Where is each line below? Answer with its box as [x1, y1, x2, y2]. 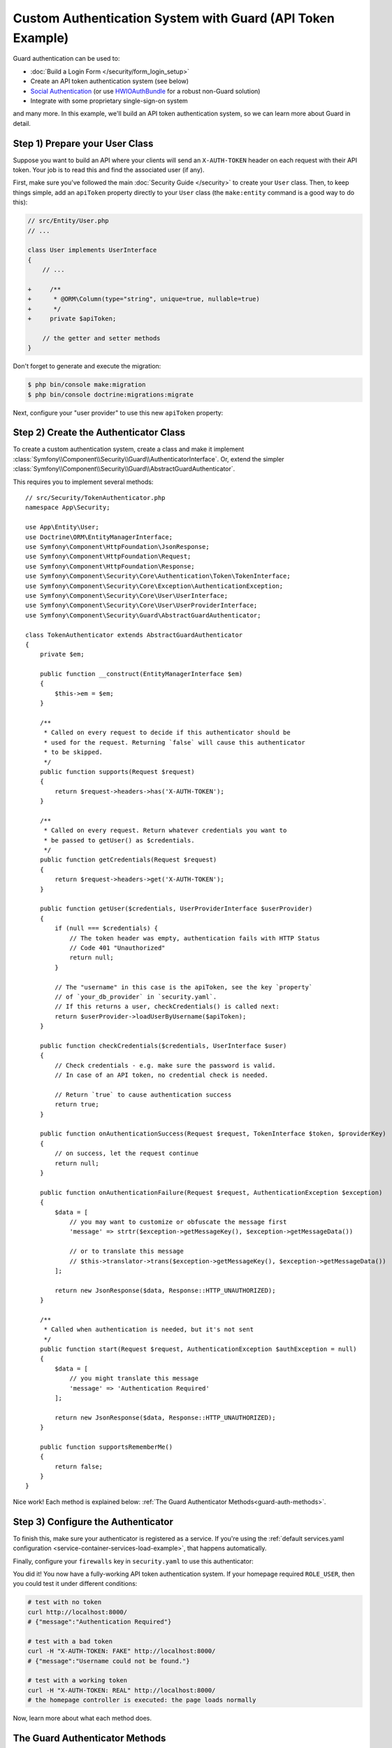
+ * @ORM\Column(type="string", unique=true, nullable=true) [27, 295, 260, 303]
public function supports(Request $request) [39, 768, 195, 775]
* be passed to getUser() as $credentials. [43, 836, 195, 844]
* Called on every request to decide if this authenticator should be [43, 729, 291, 737]
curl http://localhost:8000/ [27, 1608, 128, 1616]
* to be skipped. [43, 748, 103, 757]
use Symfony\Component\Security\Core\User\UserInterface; [25, 592, 228, 599]
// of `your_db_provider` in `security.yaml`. [55, 993, 217, 1001]
